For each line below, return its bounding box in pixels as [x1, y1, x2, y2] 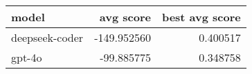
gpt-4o [11, 49, 42, 65]
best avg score [161, 9, 241, 25]
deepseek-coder [11, 29, 84, 45]
